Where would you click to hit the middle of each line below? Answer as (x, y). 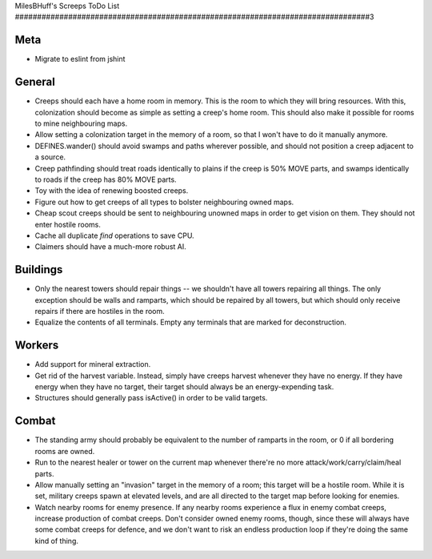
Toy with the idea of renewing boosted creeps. (112, 191)
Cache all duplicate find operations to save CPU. (115, 235)
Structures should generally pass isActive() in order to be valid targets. (151, 398)
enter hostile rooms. (68, 224)
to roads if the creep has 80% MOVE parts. (106, 179)
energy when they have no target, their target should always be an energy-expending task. (184, 387)
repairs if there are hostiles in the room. (100, 311)
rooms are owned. (65, 451)
